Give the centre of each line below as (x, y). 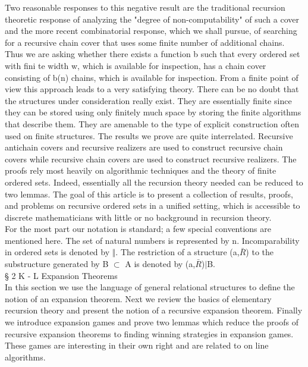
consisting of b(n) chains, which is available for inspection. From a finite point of (152, 77)
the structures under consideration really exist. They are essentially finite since (148, 100)
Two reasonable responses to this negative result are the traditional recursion (145, 7)
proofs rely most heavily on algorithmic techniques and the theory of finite (141, 170)
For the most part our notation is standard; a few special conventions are (138, 229)
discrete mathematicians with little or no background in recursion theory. (138, 217)
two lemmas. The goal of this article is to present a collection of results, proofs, (149, 194)
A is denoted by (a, (160, 264)
